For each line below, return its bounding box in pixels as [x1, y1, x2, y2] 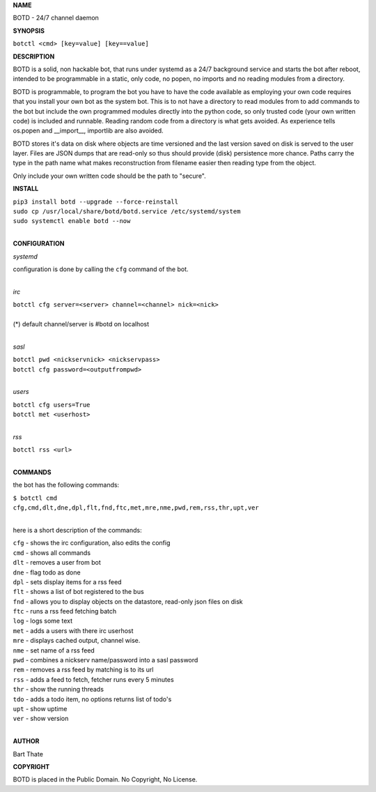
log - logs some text [13, 617, 73, 625]
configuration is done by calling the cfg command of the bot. [13, 265, 189, 273]
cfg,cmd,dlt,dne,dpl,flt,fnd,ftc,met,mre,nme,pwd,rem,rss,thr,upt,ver [13, 504, 259, 512]
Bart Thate [13, 749, 43, 758]
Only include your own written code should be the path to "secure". [13, 172, 207, 180]
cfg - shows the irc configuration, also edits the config [13, 539, 171, 547]
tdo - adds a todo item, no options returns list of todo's [13, 694, 172, 703]
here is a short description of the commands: [13, 526, 142, 534]
